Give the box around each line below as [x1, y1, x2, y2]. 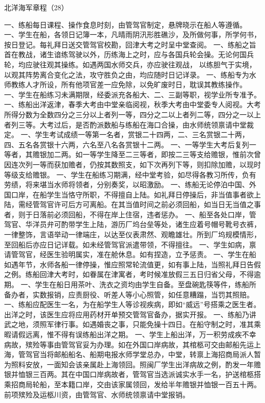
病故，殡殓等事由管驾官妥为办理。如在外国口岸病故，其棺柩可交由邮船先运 [4, 339, 254, 349]
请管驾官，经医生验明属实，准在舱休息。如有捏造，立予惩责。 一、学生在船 [4, 249, 256, 260]
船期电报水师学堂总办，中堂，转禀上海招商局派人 [89, 349, 254, 360]
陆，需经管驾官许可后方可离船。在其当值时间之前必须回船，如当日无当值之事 [4, 199, 261, 210]
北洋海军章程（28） [4, 2, 68, 12]
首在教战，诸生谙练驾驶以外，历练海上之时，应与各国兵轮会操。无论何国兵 [4, 49, 254, 60]
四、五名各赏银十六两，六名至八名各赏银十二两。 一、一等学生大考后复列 [4, 139, 249, 149]
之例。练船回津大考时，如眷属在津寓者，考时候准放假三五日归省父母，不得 [4, 269, 254, 280]
